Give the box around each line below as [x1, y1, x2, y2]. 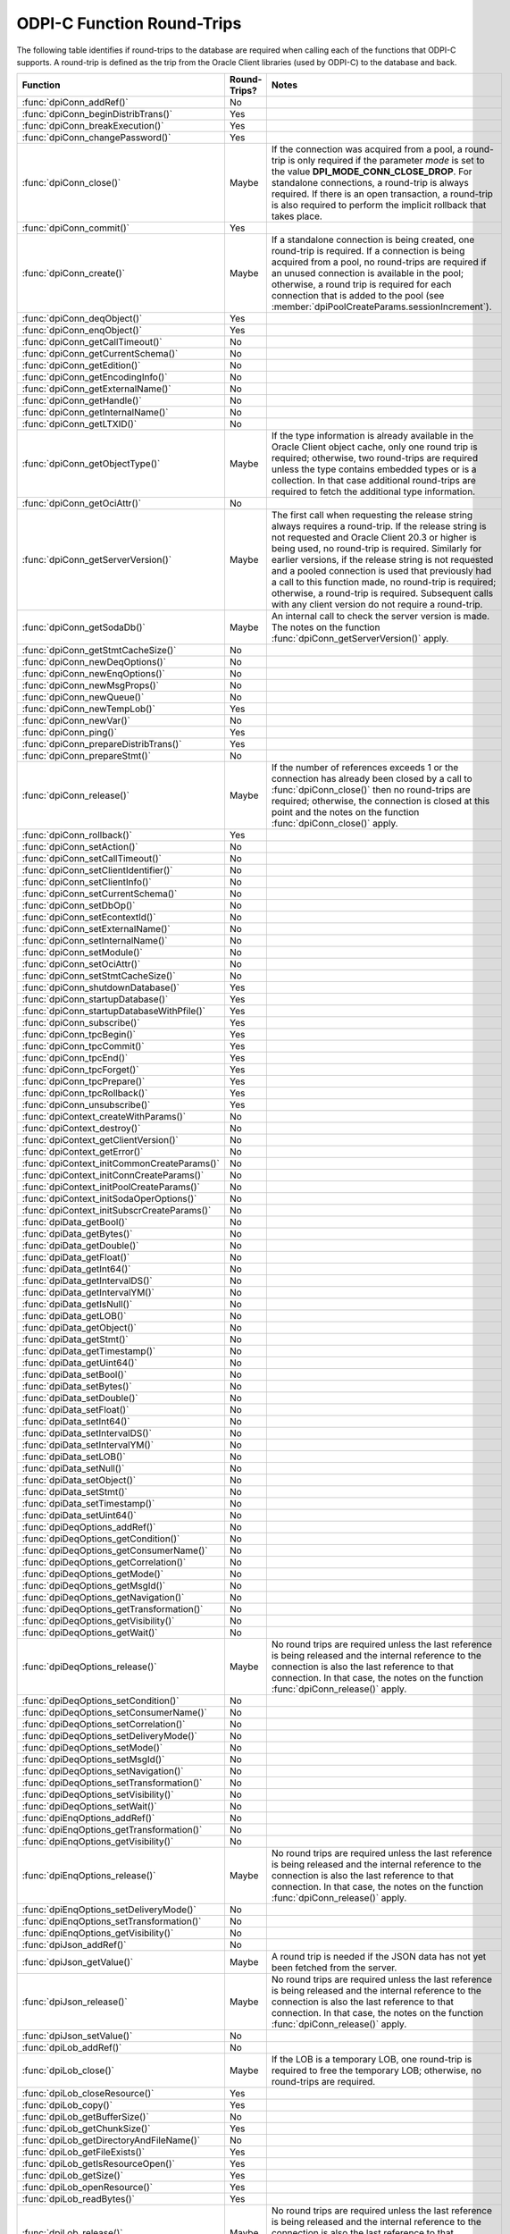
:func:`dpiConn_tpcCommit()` [21, 1040, 145, 1053]
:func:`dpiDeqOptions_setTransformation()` [21, 1776, 203, 1789]
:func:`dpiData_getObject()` [21, 1322, 138, 1334]
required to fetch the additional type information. [271, 485, 476, 498]
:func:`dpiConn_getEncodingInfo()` [21, 371, 168, 383]
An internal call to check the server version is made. [271, 610, 490, 623]
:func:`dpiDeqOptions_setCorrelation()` [21, 1718, 186, 1731]
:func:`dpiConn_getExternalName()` [21, 382, 171, 395]
